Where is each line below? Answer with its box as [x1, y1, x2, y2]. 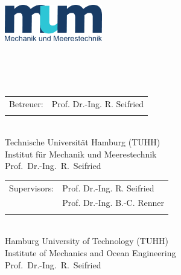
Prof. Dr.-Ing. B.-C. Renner [62, 196, 165, 209]
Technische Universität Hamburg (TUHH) [5, 136, 160, 148]
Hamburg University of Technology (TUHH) [5, 234, 168, 247]
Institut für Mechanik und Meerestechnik [5, 147, 157, 160]
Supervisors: [9, 181, 54, 194]
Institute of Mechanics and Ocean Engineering [5, 246, 176, 259]
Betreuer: [9, 98, 43, 110]
